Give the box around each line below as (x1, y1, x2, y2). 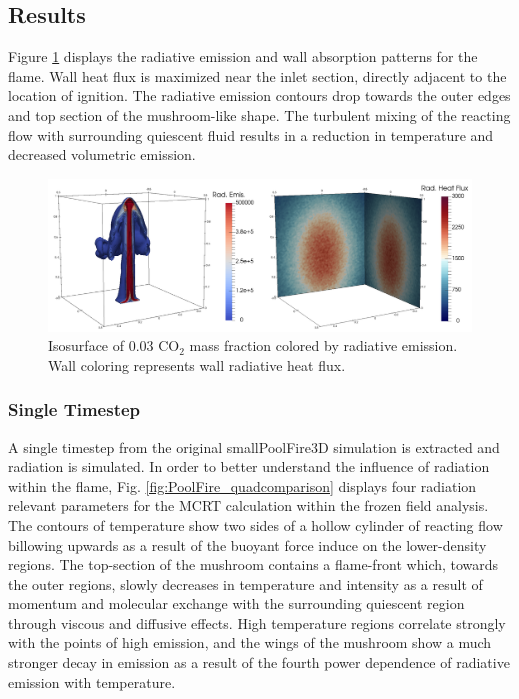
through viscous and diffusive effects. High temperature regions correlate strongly (8, 612, 506, 633)
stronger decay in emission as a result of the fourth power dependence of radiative (8, 652, 510, 673)
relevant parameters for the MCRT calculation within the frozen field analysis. (8, 495, 489, 516)
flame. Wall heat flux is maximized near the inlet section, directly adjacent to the (8, 65, 507, 86)
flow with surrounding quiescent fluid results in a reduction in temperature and (8, 124, 494, 145)
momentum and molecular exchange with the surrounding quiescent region (8, 593, 465, 614)
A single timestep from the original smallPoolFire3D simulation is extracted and (8, 436, 500, 457)
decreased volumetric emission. (8, 144, 196, 165)
